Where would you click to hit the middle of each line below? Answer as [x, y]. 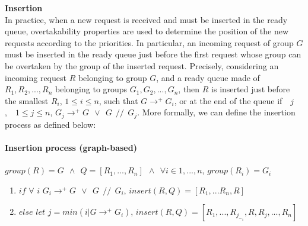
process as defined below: [50, 124]
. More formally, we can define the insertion [216, 112]
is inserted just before [251, 89]
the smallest [27, 100]
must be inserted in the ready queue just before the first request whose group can [153, 54]
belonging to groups [91, 89]
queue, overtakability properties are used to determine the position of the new [147, 31]
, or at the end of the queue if [228, 100]
